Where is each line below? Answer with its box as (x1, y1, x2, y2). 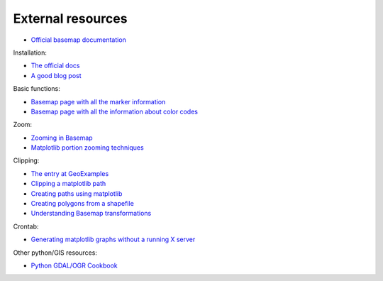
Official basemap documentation (30, 35, 127, 44)
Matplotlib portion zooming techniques (30, 143, 145, 152)
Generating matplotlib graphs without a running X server (30, 235, 196, 244)
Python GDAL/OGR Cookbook (30, 261, 118, 270)
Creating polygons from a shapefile (30, 199, 134, 208)
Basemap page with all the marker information (30, 97, 166, 106)
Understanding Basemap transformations (30, 209, 152, 218)
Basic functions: (13, 84, 60, 93)
